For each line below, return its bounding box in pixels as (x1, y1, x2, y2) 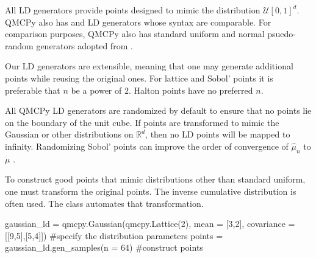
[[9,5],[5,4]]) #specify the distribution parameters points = (5, 229, 223, 242)
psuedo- (267, 27, 296, 40)
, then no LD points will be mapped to (145, 128, 290, 141)
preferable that (5, 83, 60, 96)
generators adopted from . (36, 39, 133, 52)
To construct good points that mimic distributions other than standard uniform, (5, 173, 306, 186)
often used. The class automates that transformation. (5, 197, 204, 209)
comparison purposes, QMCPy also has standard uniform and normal (5, 27, 265, 40)
